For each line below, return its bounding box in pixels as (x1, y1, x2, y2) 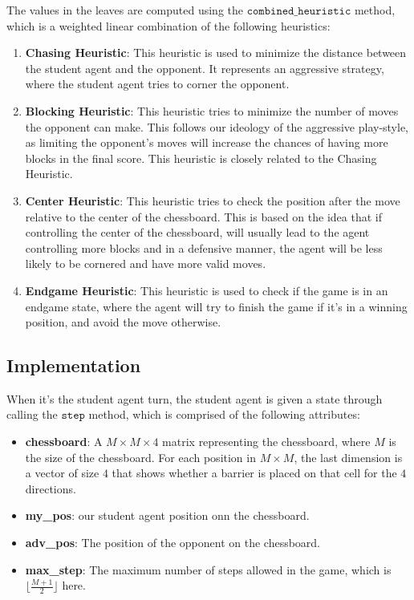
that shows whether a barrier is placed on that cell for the (112, 464, 397, 481)
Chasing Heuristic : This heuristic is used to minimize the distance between (25, 44, 407, 61)
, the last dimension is (294, 448, 403, 465)
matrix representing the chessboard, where (162, 433, 371, 450)
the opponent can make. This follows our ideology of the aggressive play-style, (25, 118, 409, 135)
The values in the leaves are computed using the (6, 2, 244, 18)
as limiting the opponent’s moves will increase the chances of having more (25, 134, 388, 151)
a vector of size (25, 464, 99, 481)
